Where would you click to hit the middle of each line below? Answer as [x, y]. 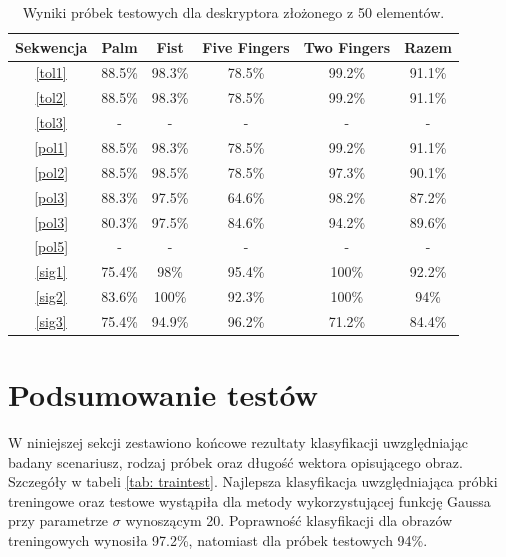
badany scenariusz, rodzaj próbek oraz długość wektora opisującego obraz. [235, 461]
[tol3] [51, 122]
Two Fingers [347, 46]
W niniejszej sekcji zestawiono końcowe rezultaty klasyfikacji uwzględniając [238, 442]
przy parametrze [58, 520]
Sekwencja [51, 46]
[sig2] [51, 296]
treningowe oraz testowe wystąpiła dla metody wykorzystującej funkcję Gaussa [249, 500]
